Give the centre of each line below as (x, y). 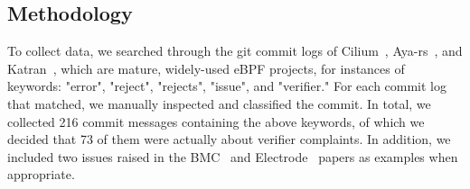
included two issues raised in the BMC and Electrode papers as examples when (233, 156)
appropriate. (41, 174)
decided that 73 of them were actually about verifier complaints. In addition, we (229, 139)
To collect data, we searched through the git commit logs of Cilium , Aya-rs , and (235, 51)
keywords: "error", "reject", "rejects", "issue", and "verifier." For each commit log (227, 86)
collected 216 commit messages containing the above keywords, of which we (216, 121)
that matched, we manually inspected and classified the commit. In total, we (219, 103)
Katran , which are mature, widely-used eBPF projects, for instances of (206, 68)
